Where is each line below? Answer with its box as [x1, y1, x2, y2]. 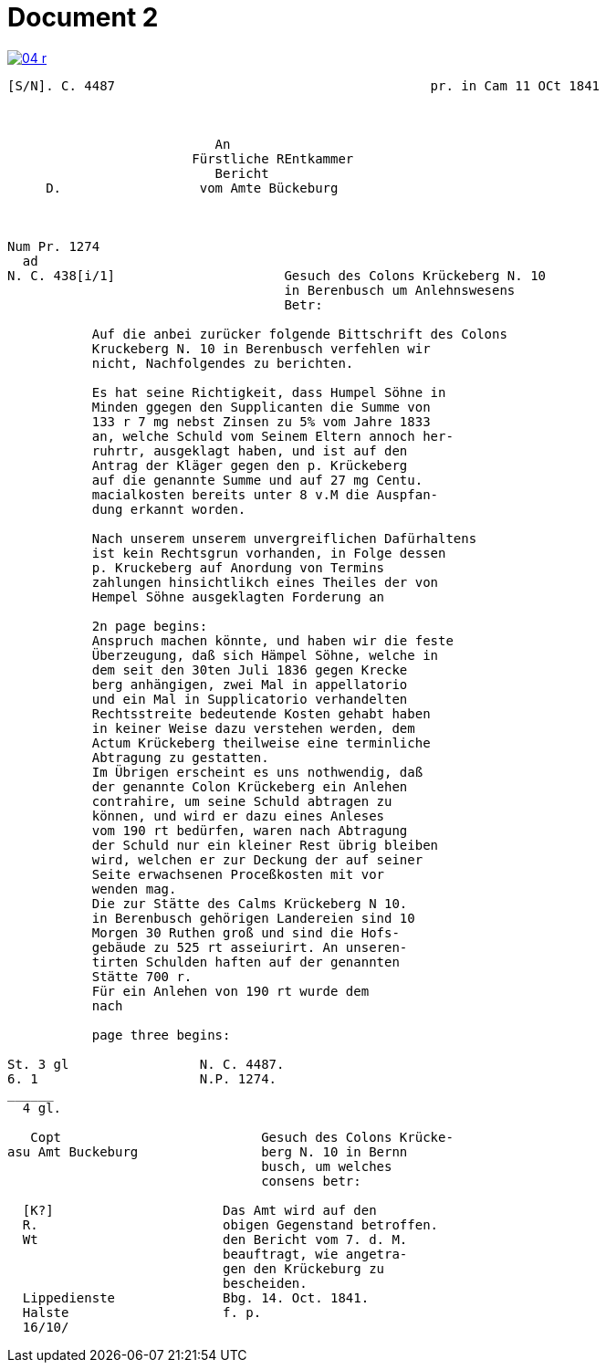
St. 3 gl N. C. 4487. [7, 1056, 285, 1072]
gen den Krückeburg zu [223, 1260, 385, 1276]
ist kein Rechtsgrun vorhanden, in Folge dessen [91, 545, 446, 560]
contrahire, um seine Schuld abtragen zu [91, 793, 392, 809]
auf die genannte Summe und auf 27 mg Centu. [91, 472, 423, 487]
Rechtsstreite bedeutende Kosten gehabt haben [91, 706, 431, 721]
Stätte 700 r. [91, 968, 193, 984]
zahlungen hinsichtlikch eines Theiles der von [91, 574, 439, 590]
